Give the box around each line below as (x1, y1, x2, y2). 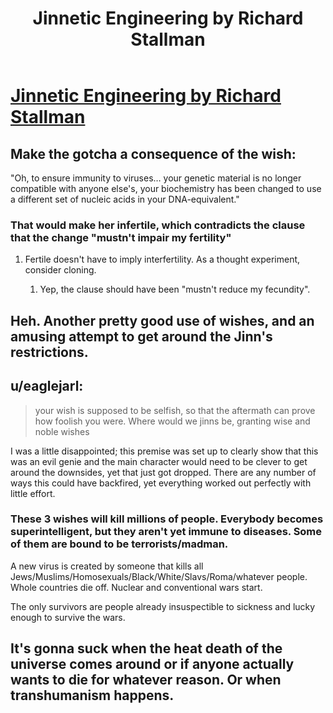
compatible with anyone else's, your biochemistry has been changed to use (10, 183, 322, 194)
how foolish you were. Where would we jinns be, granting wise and (34, 415, 311, 427)
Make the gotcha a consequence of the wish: (10, 145, 297, 162)
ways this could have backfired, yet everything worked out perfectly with (10, 477, 312, 489)
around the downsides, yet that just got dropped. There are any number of (10, 466, 317, 478)
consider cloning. (24, 264, 97, 276)
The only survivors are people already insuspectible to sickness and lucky (10, 600, 316, 612)
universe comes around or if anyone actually (10, 656, 295, 673)
